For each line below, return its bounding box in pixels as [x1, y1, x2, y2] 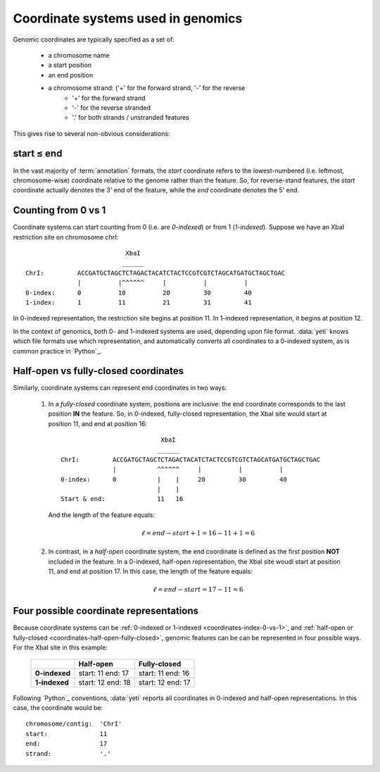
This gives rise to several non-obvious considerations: [13, 129, 170, 137]
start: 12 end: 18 [78, 677, 131, 687]
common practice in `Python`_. [13, 347, 102, 355]
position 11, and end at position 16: [48, 419, 148, 428]
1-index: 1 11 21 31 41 [25, 299, 253, 306]
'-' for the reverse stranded [72, 103, 151, 112]
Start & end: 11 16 [61, 495, 184, 503]
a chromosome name [48, 51, 110, 59]
